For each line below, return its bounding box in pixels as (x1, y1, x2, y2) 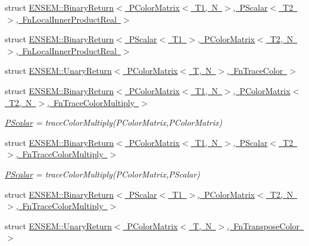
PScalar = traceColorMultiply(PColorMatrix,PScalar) (5, 167, 200, 180)
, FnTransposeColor (227, 219, 300, 232)
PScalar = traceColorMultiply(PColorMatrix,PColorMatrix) (5, 116, 223, 129)
